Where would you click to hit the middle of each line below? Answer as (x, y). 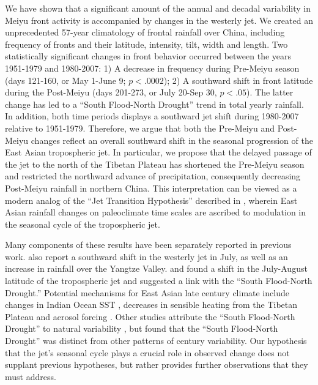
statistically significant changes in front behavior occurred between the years (148, 56)
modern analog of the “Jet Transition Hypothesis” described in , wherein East (151, 200)
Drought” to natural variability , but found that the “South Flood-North (142, 328)
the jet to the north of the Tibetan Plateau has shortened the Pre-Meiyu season (155, 164)
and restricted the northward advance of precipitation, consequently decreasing (153, 176)
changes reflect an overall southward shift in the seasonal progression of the (172, 140)
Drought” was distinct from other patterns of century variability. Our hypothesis (156, 341)
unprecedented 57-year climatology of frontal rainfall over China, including (145, 32)
